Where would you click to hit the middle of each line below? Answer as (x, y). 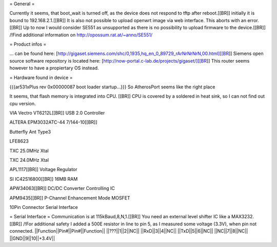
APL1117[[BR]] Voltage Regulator (43, 169)
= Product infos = (28, 44)
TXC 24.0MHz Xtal (29, 160)
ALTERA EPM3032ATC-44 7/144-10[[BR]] (53, 122)
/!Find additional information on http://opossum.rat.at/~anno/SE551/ (81, 35)
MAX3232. (242, 217)
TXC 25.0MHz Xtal (29, 150)
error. (253, 20)
